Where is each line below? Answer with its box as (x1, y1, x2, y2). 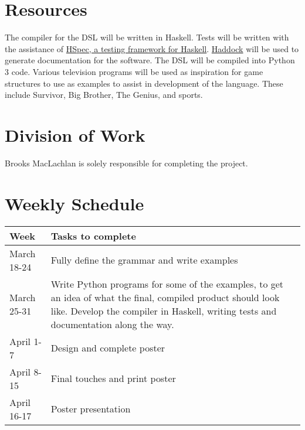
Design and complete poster (50, 341, 165, 355)
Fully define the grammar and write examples (50, 253, 238, 267)
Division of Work (5, 122, 145, 146)
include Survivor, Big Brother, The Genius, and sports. (5, 88, 203, 101)
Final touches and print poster (50, 371, 176, 385)
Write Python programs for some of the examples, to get (50, 277, 284, 291)
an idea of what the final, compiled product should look (50, 290, 280, 304)
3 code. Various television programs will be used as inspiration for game (5, 65, 263, 77)
